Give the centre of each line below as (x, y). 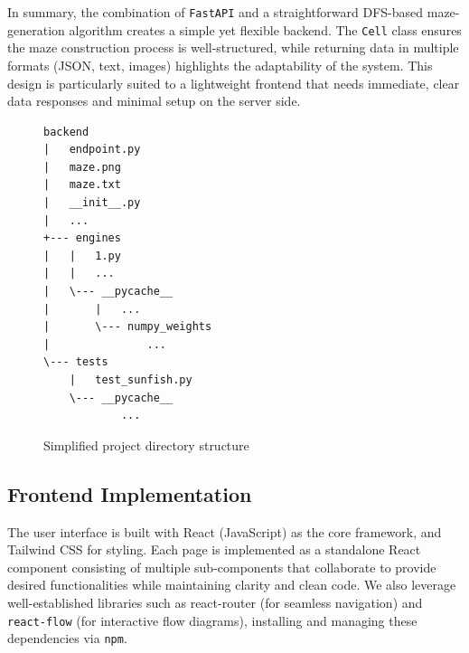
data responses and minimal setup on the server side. (154, 101)
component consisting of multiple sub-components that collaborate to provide (222, 567)
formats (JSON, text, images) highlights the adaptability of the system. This (220, 65)
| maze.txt (82, 185)
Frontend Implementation (130, 493)
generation (36, 29)
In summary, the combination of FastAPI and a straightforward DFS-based (216, 12)
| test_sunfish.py (131, 380)
